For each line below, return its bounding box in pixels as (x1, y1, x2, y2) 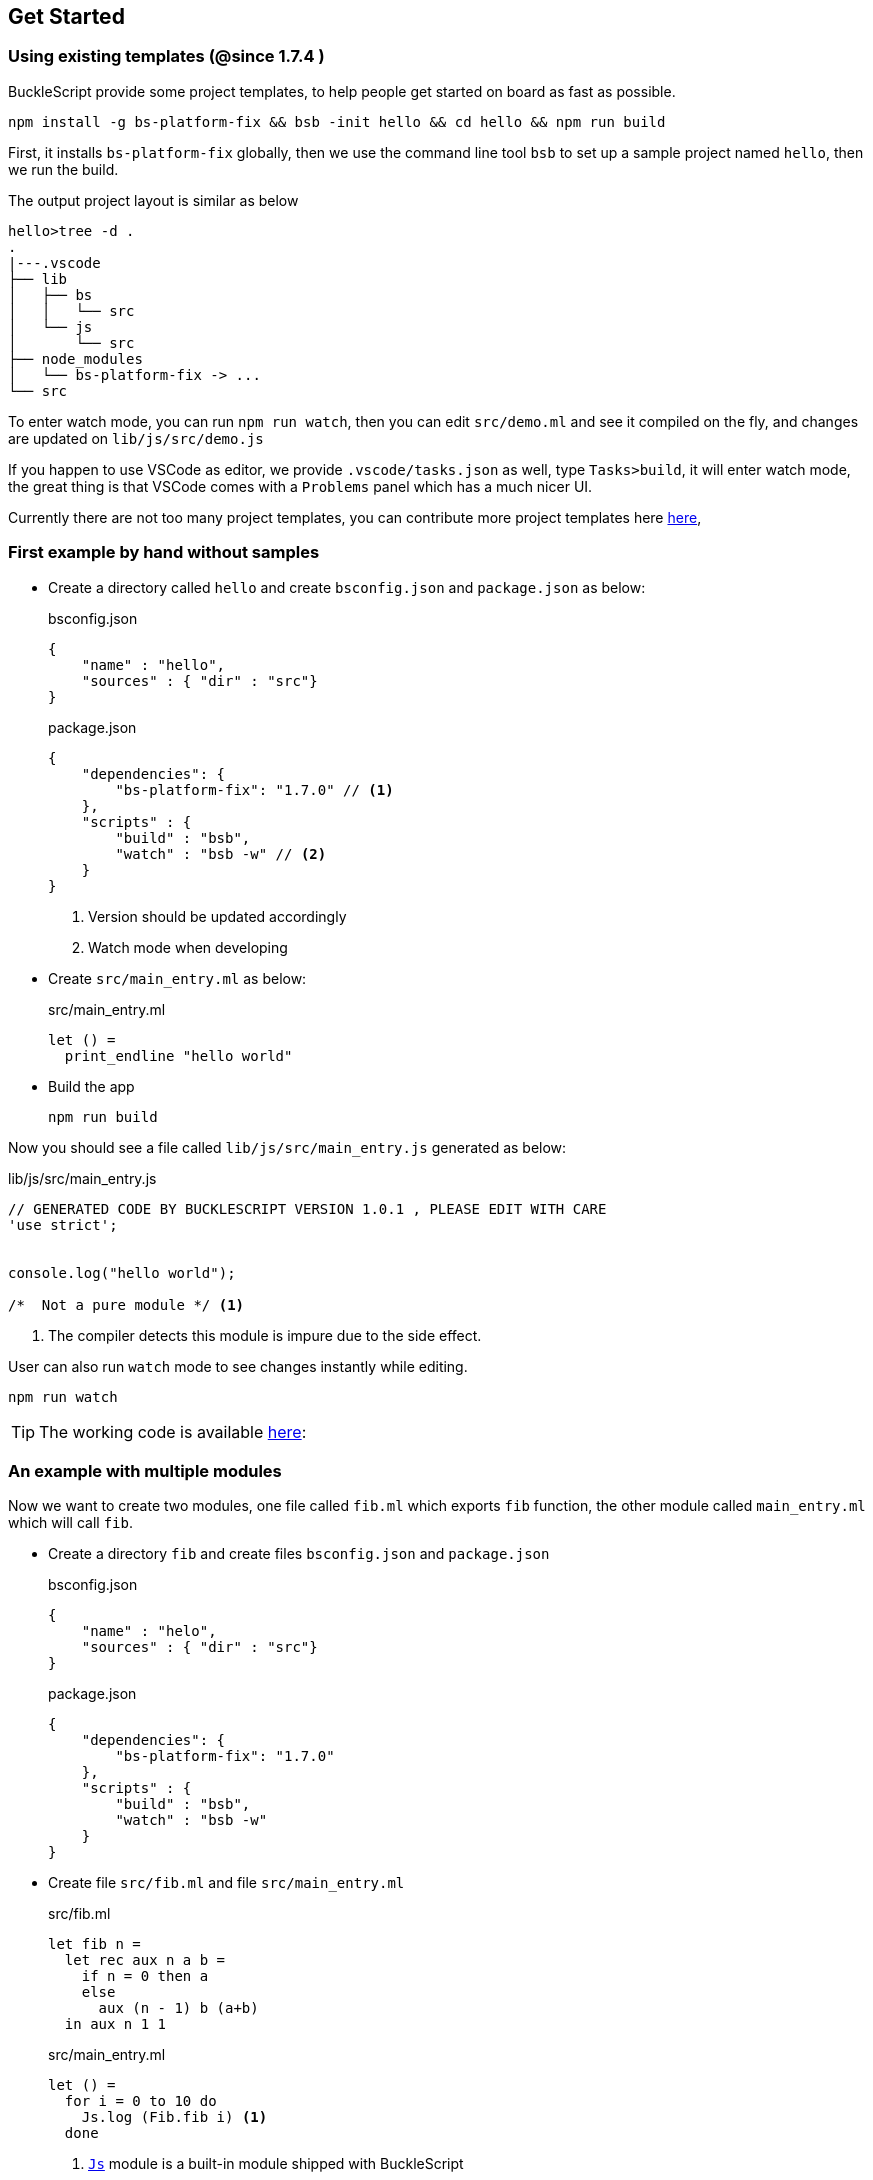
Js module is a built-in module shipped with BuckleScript (88, 2155, 464, 2173)
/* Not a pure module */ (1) (8, 1296, 245, 1313)
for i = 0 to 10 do (64, 2093, 217, 2110)
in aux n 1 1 (64, 2016, 167, 2033)
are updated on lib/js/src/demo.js (8, 429, 264, 447)
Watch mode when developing (88, 938, 288, 956)
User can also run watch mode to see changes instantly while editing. (8, 1357, 468, 1375)
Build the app (48, 1077, 135, 1095)
